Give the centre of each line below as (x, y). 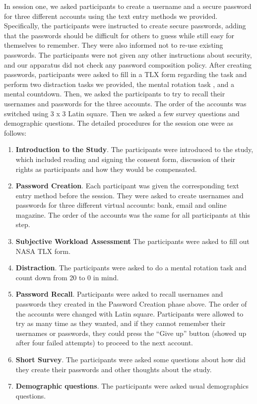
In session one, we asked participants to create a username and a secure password (128, 6)
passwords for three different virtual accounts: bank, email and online (121, 205)
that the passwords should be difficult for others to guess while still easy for (119, 35)
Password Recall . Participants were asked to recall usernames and (119, 294)
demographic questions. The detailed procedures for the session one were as (119, 123)
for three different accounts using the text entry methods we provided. (111, 16)
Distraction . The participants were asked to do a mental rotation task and (131, 268)
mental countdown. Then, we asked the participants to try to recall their (115, 94)
